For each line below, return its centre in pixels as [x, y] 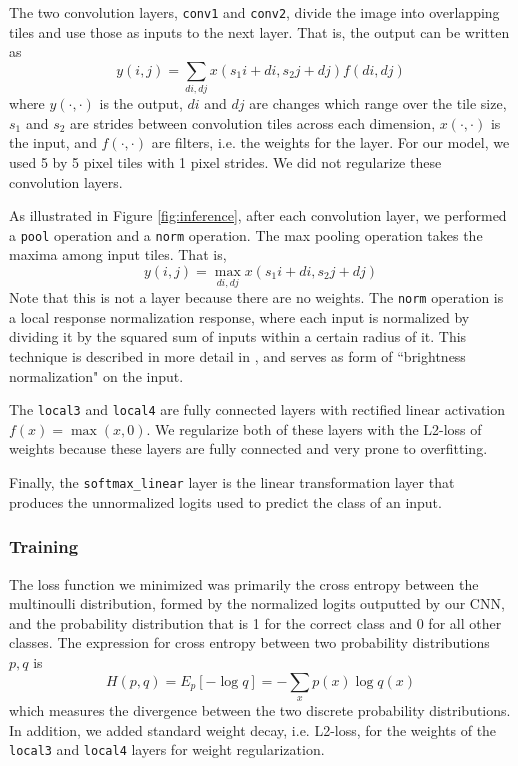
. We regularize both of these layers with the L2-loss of [314, 428]
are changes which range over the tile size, [378, 103]
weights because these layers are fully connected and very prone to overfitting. [248, 448]
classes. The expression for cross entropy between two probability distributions [249, 642]
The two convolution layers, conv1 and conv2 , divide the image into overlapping [254, 12]
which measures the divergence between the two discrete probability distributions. [260, 709]
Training [44, 546]
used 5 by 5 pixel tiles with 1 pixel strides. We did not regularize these [225, 161]
